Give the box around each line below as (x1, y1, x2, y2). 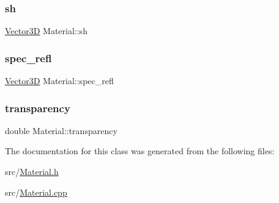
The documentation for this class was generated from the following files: (5, 144, 275, 157)
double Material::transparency (5, 124, 117, 137)
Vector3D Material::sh (5, 24, 87, 37)
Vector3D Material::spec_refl (5, 74, 114, 87)
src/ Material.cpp (5, 185, 67, 198)
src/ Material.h (5, 165, 59, 178)
